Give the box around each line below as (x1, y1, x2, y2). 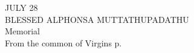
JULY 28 (5, 1, 38, 13)
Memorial (5, 25, 40, 37)
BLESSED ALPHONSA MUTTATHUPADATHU (5, 13, 189, 25)
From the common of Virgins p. (5, 36, 122, 49)
